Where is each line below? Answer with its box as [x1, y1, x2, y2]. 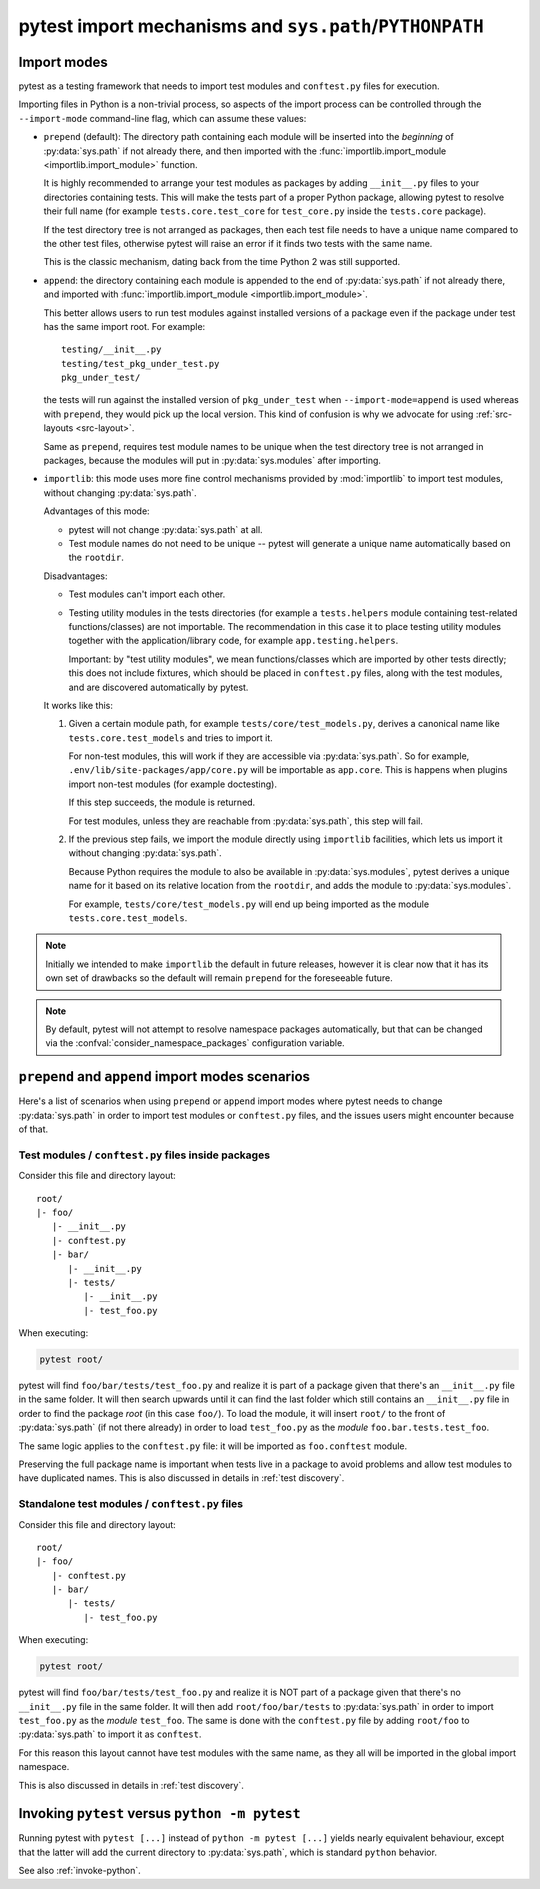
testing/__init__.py [61, 344, 162, 355]
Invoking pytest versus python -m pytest [18, 1805, 301, 1822]
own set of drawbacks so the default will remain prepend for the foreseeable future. [45, 972, 394, 984]
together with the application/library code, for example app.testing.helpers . [68, 635, 399, 647]
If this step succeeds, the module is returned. [68, 796, 256, 809]
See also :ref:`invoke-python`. [18, 1865, 142, 1877]
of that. [18, 1123, 49, 1135]
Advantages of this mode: [43, 505, 150, 517]
